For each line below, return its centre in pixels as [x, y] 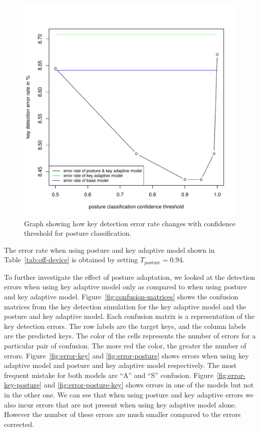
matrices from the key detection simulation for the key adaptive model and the [125, 306]
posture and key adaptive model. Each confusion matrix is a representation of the [129, 316]
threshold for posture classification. [78, 233]
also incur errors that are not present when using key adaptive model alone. [120, 404]
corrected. [19, 424]
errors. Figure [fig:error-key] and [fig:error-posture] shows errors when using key [126, 355]
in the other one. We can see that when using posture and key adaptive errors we [129, 394]
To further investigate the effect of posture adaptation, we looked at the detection [130, 277]
